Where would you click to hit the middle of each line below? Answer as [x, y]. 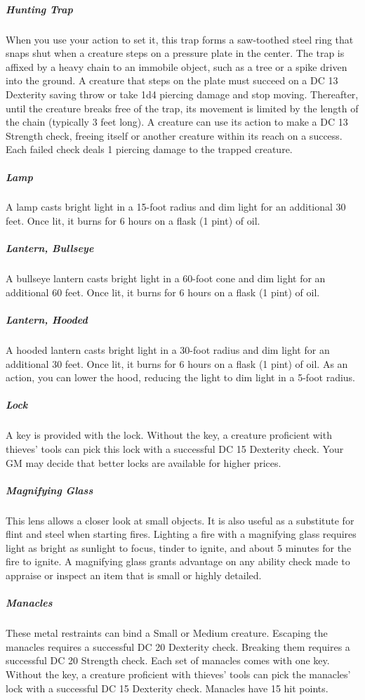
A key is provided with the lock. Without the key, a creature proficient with [169, 435]
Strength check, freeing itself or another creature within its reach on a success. [174, 135]
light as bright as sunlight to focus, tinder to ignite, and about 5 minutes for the [179, 547]
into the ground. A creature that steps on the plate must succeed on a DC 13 [172, 80]
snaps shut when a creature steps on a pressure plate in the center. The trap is [175, 53]
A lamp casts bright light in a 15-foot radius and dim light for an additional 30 [176, 207]
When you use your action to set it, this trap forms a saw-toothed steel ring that [180, 39]
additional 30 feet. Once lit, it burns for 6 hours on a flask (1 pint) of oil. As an [177, 363]
